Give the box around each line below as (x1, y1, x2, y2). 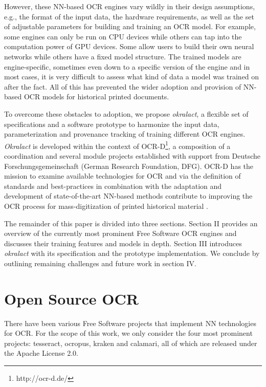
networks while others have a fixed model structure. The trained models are (4, 51, 241, 61)
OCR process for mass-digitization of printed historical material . (4, 200, 209, 211)
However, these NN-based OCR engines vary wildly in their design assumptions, (4, 1, 255, 11)
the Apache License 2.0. (4, 348, 78, 358)
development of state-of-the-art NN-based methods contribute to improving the (4, 190, 253, 201)
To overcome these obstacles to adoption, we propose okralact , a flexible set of (4, 108, 249, 119)
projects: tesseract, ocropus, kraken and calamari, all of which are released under (4, 337, 257, 348)
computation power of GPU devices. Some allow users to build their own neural (4, 41, 254, 52)
